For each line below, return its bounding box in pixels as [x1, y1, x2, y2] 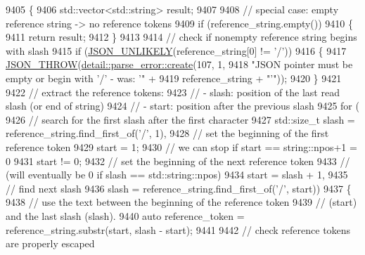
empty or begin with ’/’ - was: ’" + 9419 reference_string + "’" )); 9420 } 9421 [6, 70, 342, 85]
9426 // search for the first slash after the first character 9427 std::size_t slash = [6, 112, 355, 126]
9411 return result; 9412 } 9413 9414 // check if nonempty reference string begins [6, 30, 357, 44]
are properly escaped [6, 236, 95, 251]
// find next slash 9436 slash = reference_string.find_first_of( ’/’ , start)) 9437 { [6, 181, 352, 195]
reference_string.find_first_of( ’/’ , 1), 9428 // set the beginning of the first [6, 126, 329, 140]
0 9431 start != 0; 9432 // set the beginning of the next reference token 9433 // [6, 153, 350, 168]
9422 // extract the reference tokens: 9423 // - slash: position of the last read [6, 84, 340, 99]
